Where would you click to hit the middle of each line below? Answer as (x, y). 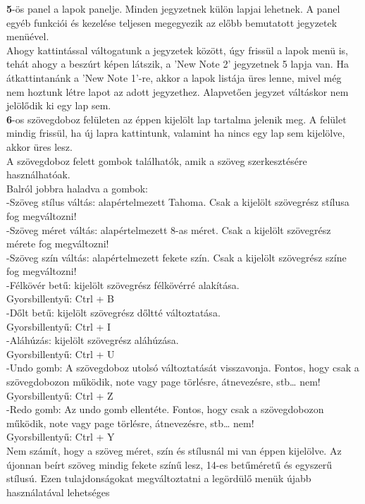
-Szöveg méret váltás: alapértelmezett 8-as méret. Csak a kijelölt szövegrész (169, 229)
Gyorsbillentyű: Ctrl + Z (60, 395)
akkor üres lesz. (39, 146)
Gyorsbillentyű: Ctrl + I (59, 326)
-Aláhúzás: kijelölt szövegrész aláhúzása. (93, 340)
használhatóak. (38, 174)
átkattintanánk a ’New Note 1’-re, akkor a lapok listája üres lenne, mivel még (174, 77)
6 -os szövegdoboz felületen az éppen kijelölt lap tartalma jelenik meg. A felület (177, 119)
